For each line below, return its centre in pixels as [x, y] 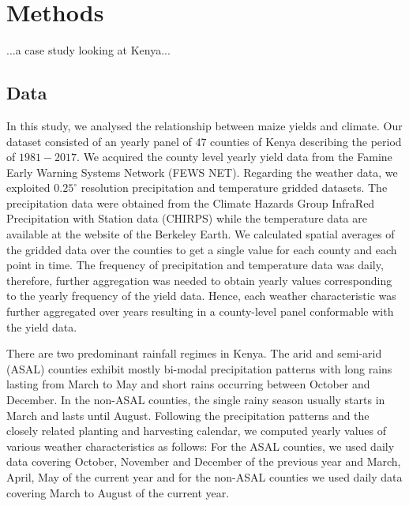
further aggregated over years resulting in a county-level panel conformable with [200, 311]
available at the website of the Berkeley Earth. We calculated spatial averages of [201, 234]
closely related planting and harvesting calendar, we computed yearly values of [197, 431]
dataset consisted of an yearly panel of [99, 141]
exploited [28, 187]
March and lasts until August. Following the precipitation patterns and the [188, 415]
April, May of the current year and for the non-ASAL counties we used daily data [204, 476]
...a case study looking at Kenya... [88, 50]
